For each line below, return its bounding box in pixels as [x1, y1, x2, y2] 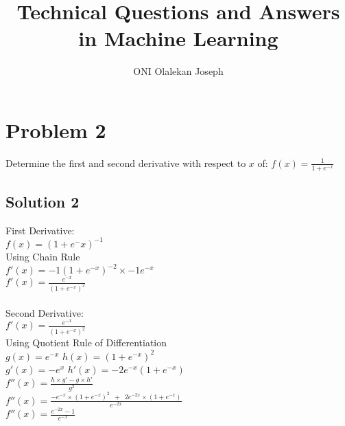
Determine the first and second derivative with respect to [5, 155, 246, 170]
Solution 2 [5, 191, 80, 212]
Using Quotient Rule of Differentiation [5, 335, 167, 350]
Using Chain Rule [5, 249, 80, 263]
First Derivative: [5, 223, 75, 237]
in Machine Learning [78, 24, 278, 52]
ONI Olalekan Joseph [133, 64, 224, 78]
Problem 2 [5, 115, 106, 144]
